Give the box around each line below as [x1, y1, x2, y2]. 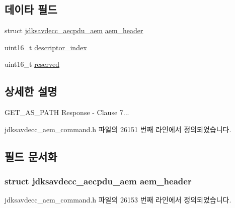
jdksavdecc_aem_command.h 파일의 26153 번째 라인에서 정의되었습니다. [5, 194, 231, 205]
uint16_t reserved [5, 59, 60, 69]
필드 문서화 [5, 148, 57, 164]
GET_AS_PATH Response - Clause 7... [5, 107, 129, 118]
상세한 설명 [5, 83, 57, 99]
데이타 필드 [5, 2, 57, 17]
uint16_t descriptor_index [5, 42, 87, 52]
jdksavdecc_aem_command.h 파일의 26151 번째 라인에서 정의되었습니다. [5, 124, 231, 134]
